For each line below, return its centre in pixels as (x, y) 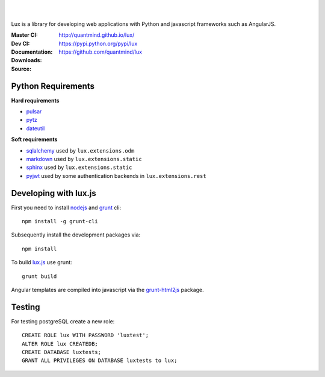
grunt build (39, 276)
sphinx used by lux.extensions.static (79, 167)
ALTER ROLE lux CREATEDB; (60, 344)
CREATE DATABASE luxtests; (62, 352)
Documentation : (32, 52)
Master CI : (25, 35)
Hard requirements (35, 100)
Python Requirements (53, 86)
